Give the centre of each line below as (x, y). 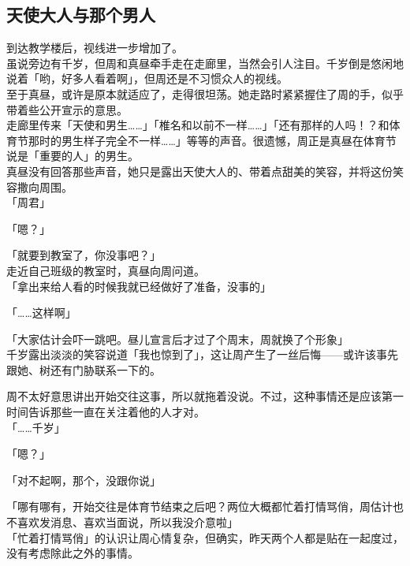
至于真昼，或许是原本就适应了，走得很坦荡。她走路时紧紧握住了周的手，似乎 (205, 93)
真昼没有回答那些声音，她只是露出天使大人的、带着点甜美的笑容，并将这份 (199, 171)
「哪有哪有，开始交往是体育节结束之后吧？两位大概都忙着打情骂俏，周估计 (199, 506)
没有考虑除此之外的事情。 (73, 553)
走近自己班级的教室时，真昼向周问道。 (106, 270)
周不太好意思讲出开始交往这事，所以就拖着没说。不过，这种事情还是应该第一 (205, 396)
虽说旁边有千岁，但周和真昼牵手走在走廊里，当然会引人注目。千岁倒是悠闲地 (205, 63)
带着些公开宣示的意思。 (67, 109)
